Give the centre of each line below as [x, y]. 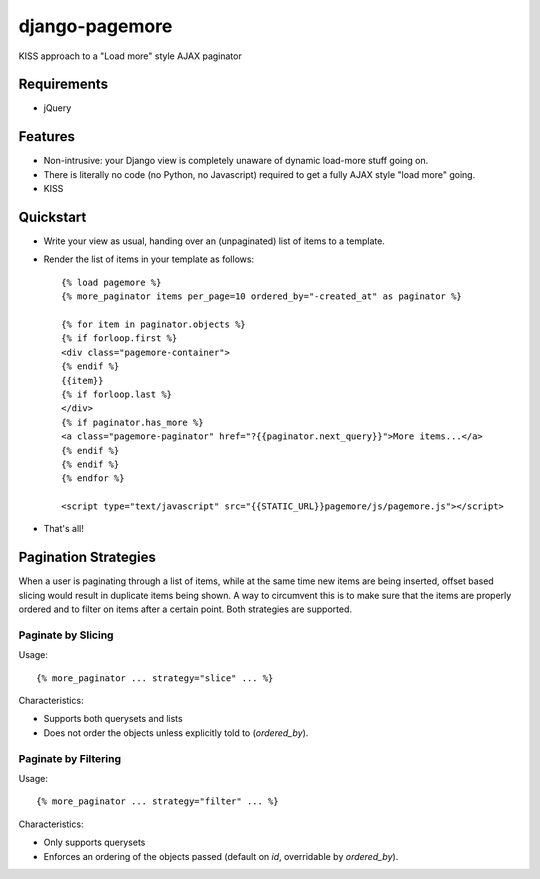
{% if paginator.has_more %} [132, 422]
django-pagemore [95, 26]
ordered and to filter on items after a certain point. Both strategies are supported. [185, 609]
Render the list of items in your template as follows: [149, 259]
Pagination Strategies [87, 557]
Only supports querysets [94, 842]
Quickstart [52, 216]
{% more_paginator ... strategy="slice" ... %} [155, 678]
